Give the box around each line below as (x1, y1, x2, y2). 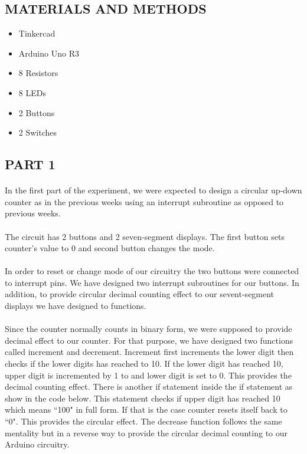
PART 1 (5, 155, 55, 173)
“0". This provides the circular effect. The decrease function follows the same (5, 415, 282, 427)
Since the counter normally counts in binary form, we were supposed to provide (5, 323, 292, 335)
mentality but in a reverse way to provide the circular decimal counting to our (5, 426, 288, 439)
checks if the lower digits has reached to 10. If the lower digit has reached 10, (5, 357, 283, 370)
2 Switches (18, 126, 57, 139)
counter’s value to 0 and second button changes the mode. (5, 242, 215, 254)
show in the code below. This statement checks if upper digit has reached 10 (5, 392, 280, 404)
